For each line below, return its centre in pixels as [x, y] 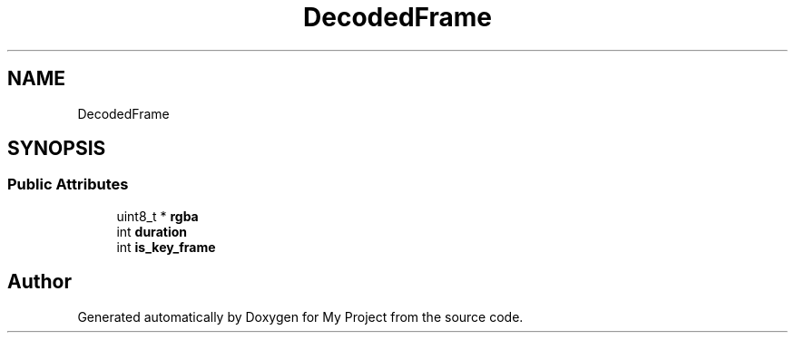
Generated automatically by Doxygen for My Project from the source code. [300, 316]
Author [39, 282]
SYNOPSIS [57, 149]
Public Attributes [68, 185]
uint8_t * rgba [157, 216]
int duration [152, 231]
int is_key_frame [166, 247]
